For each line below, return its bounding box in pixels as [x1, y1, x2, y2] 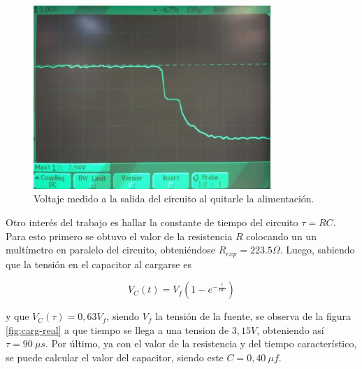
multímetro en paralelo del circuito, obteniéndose [6, 242, 216, 257]
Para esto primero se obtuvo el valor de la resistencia [6, 228, 233, 243]
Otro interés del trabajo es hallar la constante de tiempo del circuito [6, 214, 298, 229]
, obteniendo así [256, 322, 324, 337]
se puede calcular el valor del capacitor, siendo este [6, 349, 224, 364]
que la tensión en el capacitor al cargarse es [6, 256, 191, 271]
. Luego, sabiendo [280, 242, 355, 257]
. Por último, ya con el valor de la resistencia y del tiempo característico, [45, 336, 357, 351]
